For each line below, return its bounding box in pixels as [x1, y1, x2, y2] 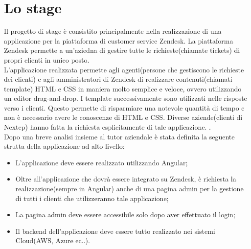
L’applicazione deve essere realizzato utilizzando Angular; [15, 157, 188, 167]
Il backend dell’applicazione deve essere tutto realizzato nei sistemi [15, 226, 215, 236]
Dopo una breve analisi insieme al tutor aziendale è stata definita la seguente [4, 131, 235, 141]
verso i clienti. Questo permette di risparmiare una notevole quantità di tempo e [4, 102, 245, 113]
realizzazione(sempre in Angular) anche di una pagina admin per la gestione [15, 183, 244, 194]
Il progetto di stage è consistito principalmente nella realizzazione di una [4, 26, 222, 36]
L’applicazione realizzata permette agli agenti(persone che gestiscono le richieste [4, 64, 244, 74]
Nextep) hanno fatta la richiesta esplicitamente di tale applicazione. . [4, 122, 211, 132]
